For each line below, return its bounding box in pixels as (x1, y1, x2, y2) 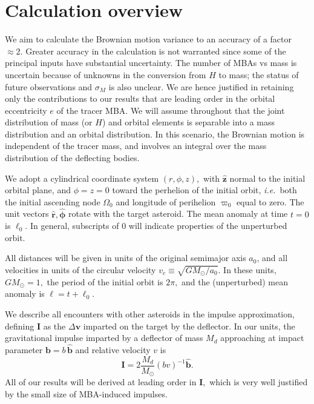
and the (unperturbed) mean (182, 275, 288, 288)
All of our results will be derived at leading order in (5, 376, 197, 388)
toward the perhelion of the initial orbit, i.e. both (112, 184, 297, 196)
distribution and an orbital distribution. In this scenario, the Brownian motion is (5, 127, 305, 140)
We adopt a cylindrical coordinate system (5, 171, 159, 184)
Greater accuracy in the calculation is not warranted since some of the (25, 44, 286, 57)
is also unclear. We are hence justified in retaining (108, 80, 294, 93)
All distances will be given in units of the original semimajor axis (5, 251, 246, 264)
